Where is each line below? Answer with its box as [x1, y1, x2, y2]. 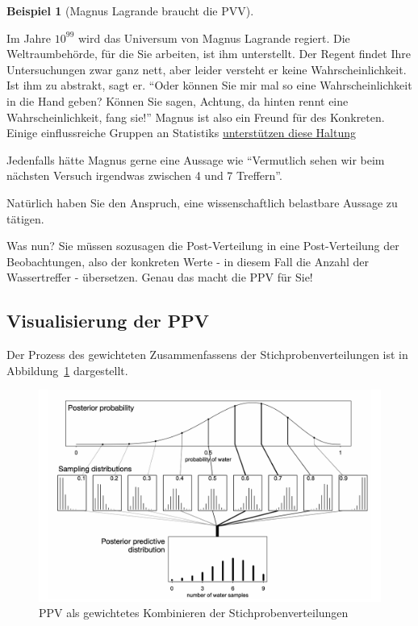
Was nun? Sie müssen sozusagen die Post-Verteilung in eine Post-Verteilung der [6, 237, 399, 254]
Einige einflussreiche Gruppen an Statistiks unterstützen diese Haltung [6, 124, 356, 141]
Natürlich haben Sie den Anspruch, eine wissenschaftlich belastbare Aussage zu [6, 194, 398, 211]
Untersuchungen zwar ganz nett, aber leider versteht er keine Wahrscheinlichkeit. [6, 61, 407, 77]
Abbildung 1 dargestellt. [6, 361, 128, 378]
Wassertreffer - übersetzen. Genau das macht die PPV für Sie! [6, 269, 313, 286]
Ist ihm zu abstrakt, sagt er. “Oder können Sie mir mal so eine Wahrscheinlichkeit [6, 77, 412, 94]
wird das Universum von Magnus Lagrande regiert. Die [77, 29, 350, 46]
